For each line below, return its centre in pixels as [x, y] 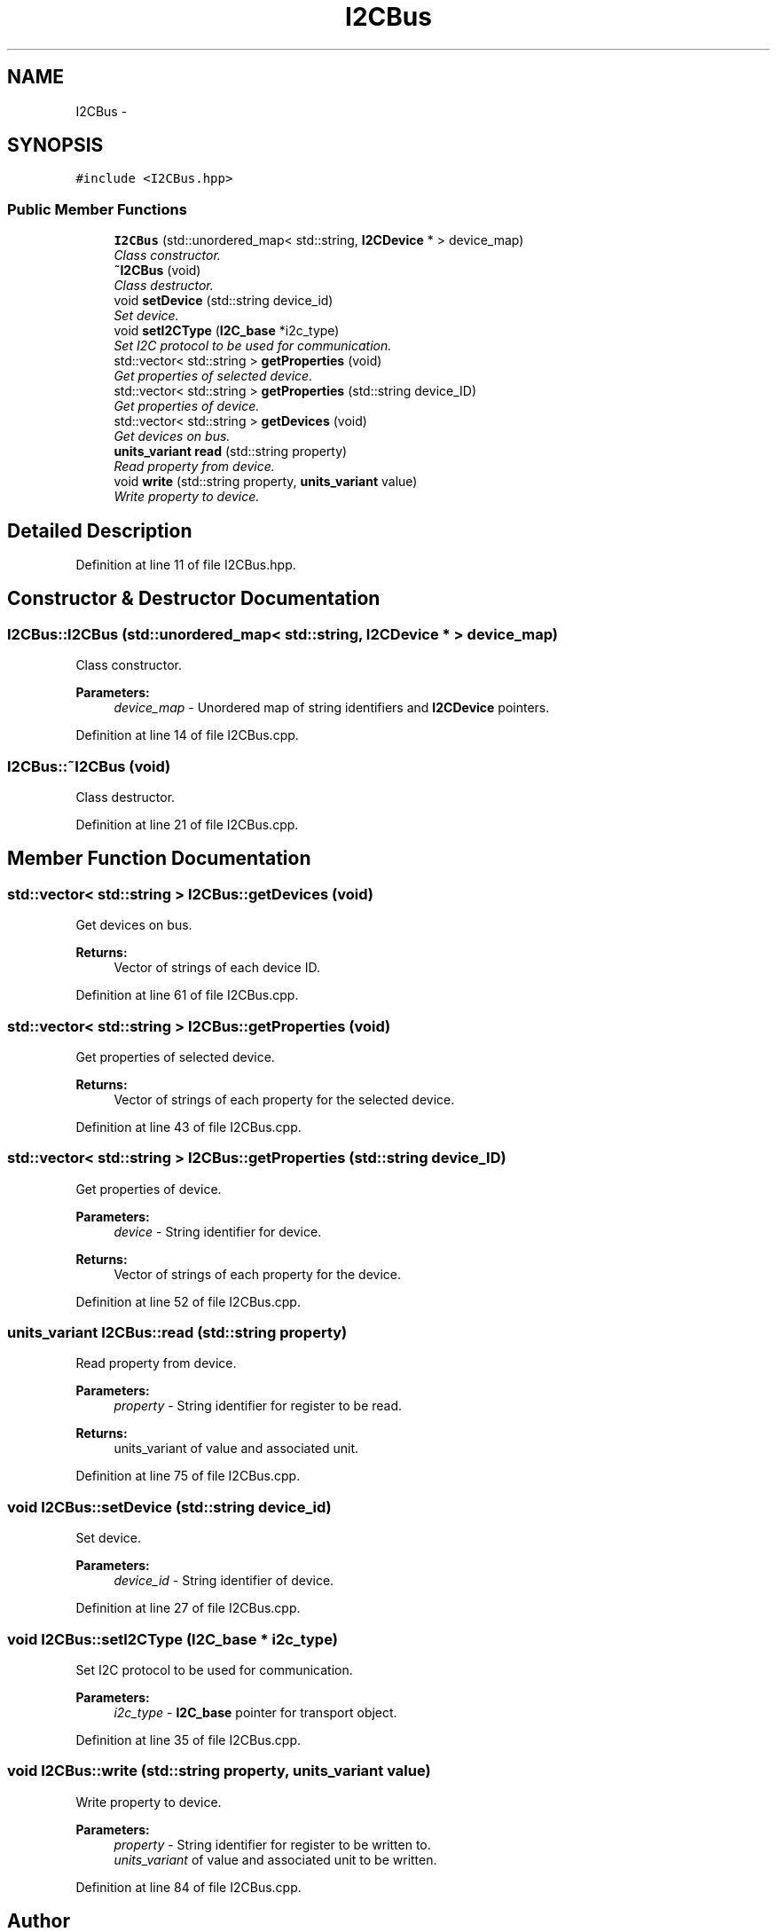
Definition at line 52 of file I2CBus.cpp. [188, 1301]
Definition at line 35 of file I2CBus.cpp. [188, 1740]
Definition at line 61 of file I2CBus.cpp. [187, 995]
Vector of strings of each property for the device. [258, 1274]
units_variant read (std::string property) [231, 452]
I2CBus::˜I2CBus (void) [89, 766]
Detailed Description [100, 530]
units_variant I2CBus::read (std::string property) [177, 1333]
